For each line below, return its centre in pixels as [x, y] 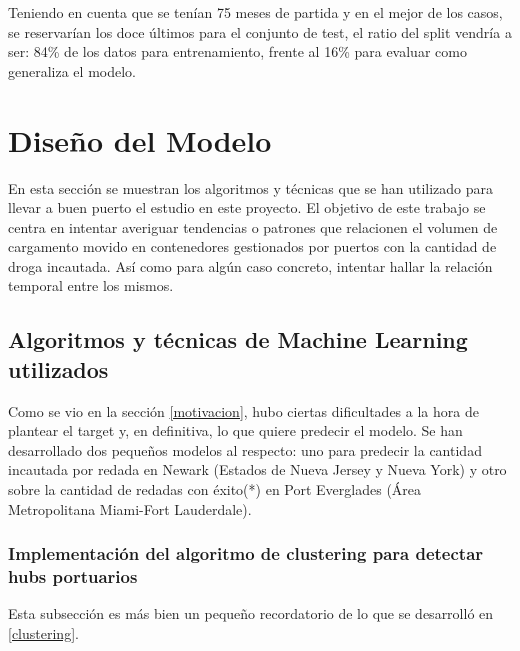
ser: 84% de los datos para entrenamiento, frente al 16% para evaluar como [237, 51]
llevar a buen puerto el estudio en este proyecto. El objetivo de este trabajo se [247, 207]
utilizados [58, 368]
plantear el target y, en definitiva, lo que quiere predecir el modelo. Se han [235, 430]
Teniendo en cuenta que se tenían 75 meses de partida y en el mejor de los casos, [255, 12]
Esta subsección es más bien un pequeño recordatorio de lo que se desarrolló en [251, 613]
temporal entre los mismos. [91, 285]
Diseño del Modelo [140, 139]
